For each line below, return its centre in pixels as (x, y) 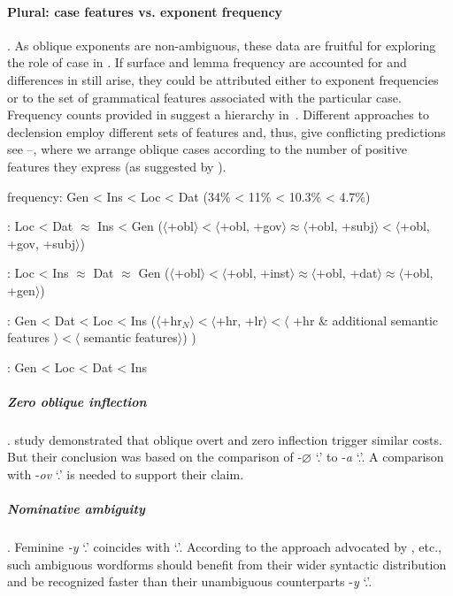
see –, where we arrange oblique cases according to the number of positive (207, 149)
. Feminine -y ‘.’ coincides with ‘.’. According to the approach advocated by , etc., (224, 547)
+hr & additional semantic (366, 320)
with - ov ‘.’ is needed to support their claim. (126, 474)
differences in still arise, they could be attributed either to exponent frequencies (223, 79)
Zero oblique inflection (77, 401)
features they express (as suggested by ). (117, 166)
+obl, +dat (347, 273)
